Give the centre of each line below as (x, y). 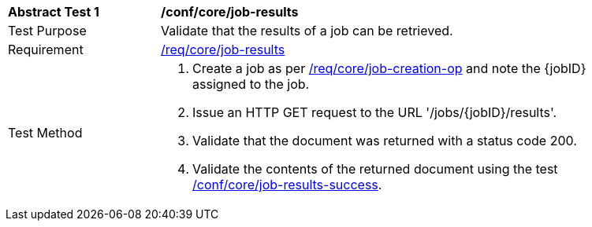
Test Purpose (47, 31)
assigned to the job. (251, 84)
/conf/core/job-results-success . (287, 185)
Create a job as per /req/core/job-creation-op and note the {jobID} (389, 68)
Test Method (45, 133)
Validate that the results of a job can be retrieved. (307, 31)
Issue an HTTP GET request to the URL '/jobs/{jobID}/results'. (375, 112)
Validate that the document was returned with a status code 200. (385, 141)
